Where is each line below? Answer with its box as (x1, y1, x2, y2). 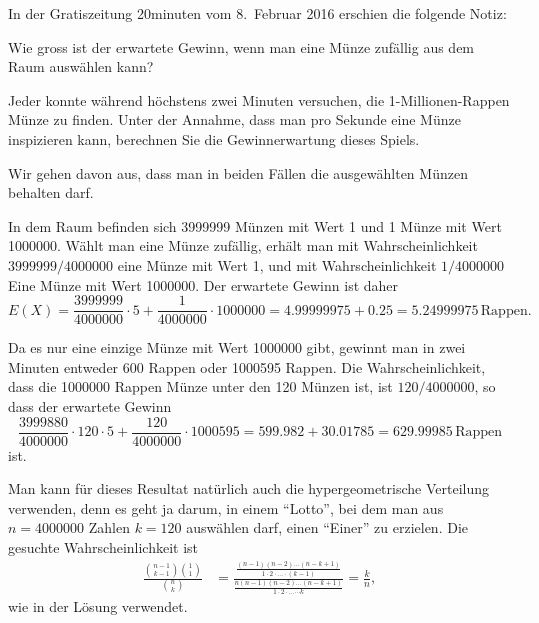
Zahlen (88, 517, 130, 538)
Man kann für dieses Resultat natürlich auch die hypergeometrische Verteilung (8, 478, 489, 499)
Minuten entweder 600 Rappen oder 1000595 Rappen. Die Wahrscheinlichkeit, (8, 356, 486, 377)
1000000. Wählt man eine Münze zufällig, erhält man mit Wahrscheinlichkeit (8, 235, 478, 256)
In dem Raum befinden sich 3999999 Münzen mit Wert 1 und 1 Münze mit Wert (8, 215, 502, 236)
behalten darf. (8, 182, 94, 203)
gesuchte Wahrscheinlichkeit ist (8, 537, 199, 557)
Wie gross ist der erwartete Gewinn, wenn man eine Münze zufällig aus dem (8, 36, 475, 57)
